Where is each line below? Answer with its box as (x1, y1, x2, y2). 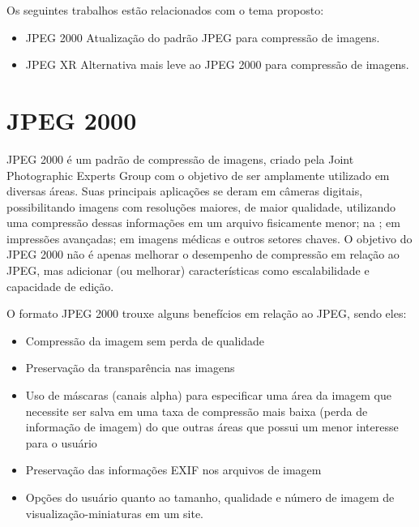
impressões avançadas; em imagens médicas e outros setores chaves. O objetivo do (6, 229, 413, 246)
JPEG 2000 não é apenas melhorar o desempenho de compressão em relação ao (6, 246, 400, 263)
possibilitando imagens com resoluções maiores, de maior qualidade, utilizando (6, 198, 396, 215)
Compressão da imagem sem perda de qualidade (25, 332, 265, 349)
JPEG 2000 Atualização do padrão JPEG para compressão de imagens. (25, 28, 380, 45)
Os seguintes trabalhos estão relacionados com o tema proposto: (6, 2, 324, 18)
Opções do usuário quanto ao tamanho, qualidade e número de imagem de (25, 489, 395, 505)
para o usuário (25, 434, 97, 451)
